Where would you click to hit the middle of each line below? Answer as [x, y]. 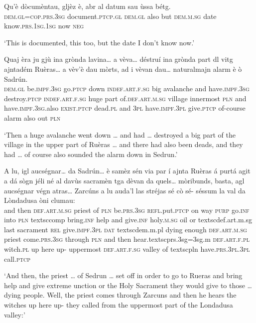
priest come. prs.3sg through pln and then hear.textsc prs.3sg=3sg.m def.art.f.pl [127, 239]
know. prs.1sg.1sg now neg [44, 26]
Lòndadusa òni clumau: [40, 200]
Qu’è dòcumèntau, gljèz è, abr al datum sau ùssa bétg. [87, 6]
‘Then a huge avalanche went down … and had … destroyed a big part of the [120, 134]
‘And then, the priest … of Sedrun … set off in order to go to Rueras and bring [123, 275]
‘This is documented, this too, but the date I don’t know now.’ [99, 42]
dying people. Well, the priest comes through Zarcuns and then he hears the [120, 295]
